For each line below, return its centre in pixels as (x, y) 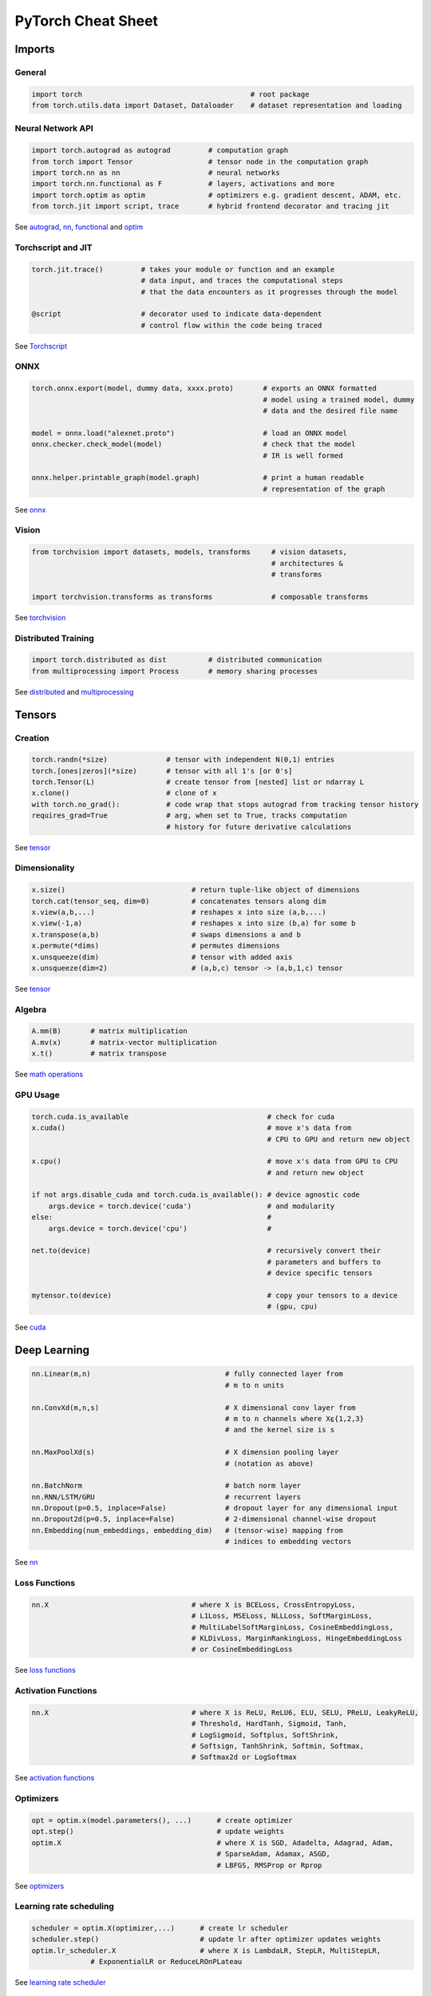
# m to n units (255, 1385)
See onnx (30, 509)
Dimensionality (45, 868)
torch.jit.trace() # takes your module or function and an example (183, 269)
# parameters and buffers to (324, 1262)
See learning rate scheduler (60, 1982)
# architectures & (307, 563)
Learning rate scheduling (65, 1907)
